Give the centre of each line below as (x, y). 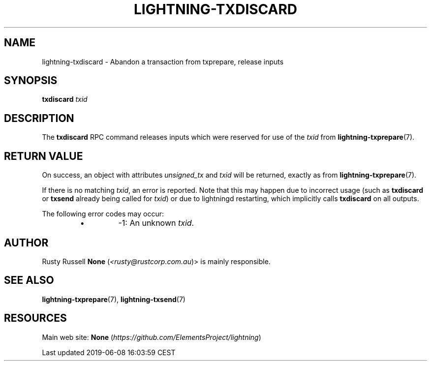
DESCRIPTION (39, 118)
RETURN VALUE (44, 156)
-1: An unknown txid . (156, 223)
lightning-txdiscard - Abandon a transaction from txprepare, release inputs (163, 61)
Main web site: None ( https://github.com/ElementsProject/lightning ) (152, 337)
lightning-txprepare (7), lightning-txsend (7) (114, 299)
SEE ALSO (29, 280)
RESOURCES (35, 318)
